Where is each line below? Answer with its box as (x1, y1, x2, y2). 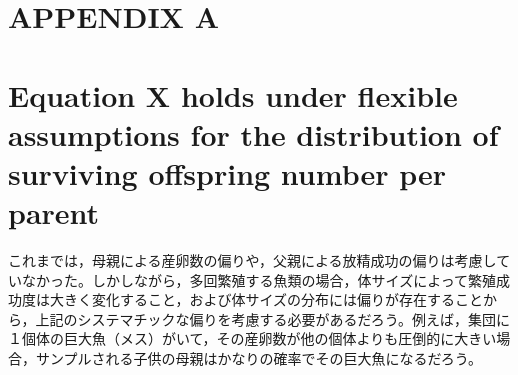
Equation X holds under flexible (8, 74, 458, 115)
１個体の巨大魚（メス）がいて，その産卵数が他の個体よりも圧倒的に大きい (8, 328, 497, 349)
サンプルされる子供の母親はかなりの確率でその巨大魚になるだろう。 (35, 348, 482, 369)
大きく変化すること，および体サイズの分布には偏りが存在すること (49, 289, 484, 310)
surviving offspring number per (8, 152, 447, 193)
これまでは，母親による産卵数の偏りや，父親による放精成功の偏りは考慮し (8, 250, 497, 271)
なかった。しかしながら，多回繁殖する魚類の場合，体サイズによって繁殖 (21, 269, 497, 290)
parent (8, 192, 100, 233)
